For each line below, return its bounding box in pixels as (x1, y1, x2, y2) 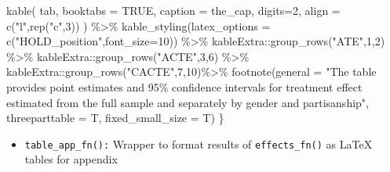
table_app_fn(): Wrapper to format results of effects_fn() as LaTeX (24, 135, 373, 152)
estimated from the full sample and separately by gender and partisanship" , (6, 94, 369, 110)
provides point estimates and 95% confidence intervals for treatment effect (6, 78, 363, 95)
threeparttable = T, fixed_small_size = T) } (6, 109, 224, 126)
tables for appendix (24, 151, 118, 167)
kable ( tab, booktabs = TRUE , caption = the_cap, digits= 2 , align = (6, 2, 341, 18)
